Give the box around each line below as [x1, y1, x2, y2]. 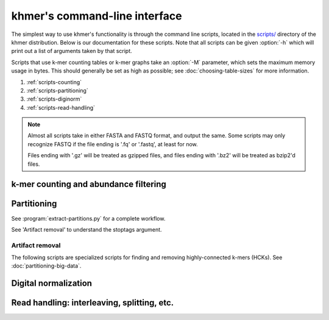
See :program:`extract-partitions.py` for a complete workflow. [11, 215, 166, 222]
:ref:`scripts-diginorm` [26, 95, 82, 103]
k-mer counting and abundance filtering [11, 179, 167, 190]
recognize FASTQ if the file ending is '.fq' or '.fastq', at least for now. [27, 140, 198, 148]
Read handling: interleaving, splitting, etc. [11, 297, 174, 308]
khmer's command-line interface [11, 9, 182, 23]
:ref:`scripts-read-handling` [26, 104, 96, 111]
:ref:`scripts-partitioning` [26, 87, 88, 94]
